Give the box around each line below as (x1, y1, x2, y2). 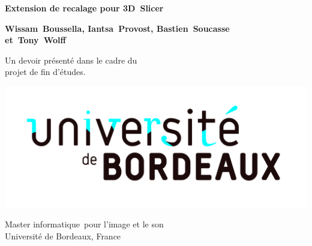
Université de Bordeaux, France (5, 229, 121, 242)
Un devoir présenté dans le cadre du (5, 53, 137, 66)
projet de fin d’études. (5, 65, 86, 78)
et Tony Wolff (5, 34, 66, 46)
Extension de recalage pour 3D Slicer (5, 2, 164, 14)
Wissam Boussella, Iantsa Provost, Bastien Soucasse (5, 22, 230, 34)
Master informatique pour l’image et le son (5, 218, 164, 230)
